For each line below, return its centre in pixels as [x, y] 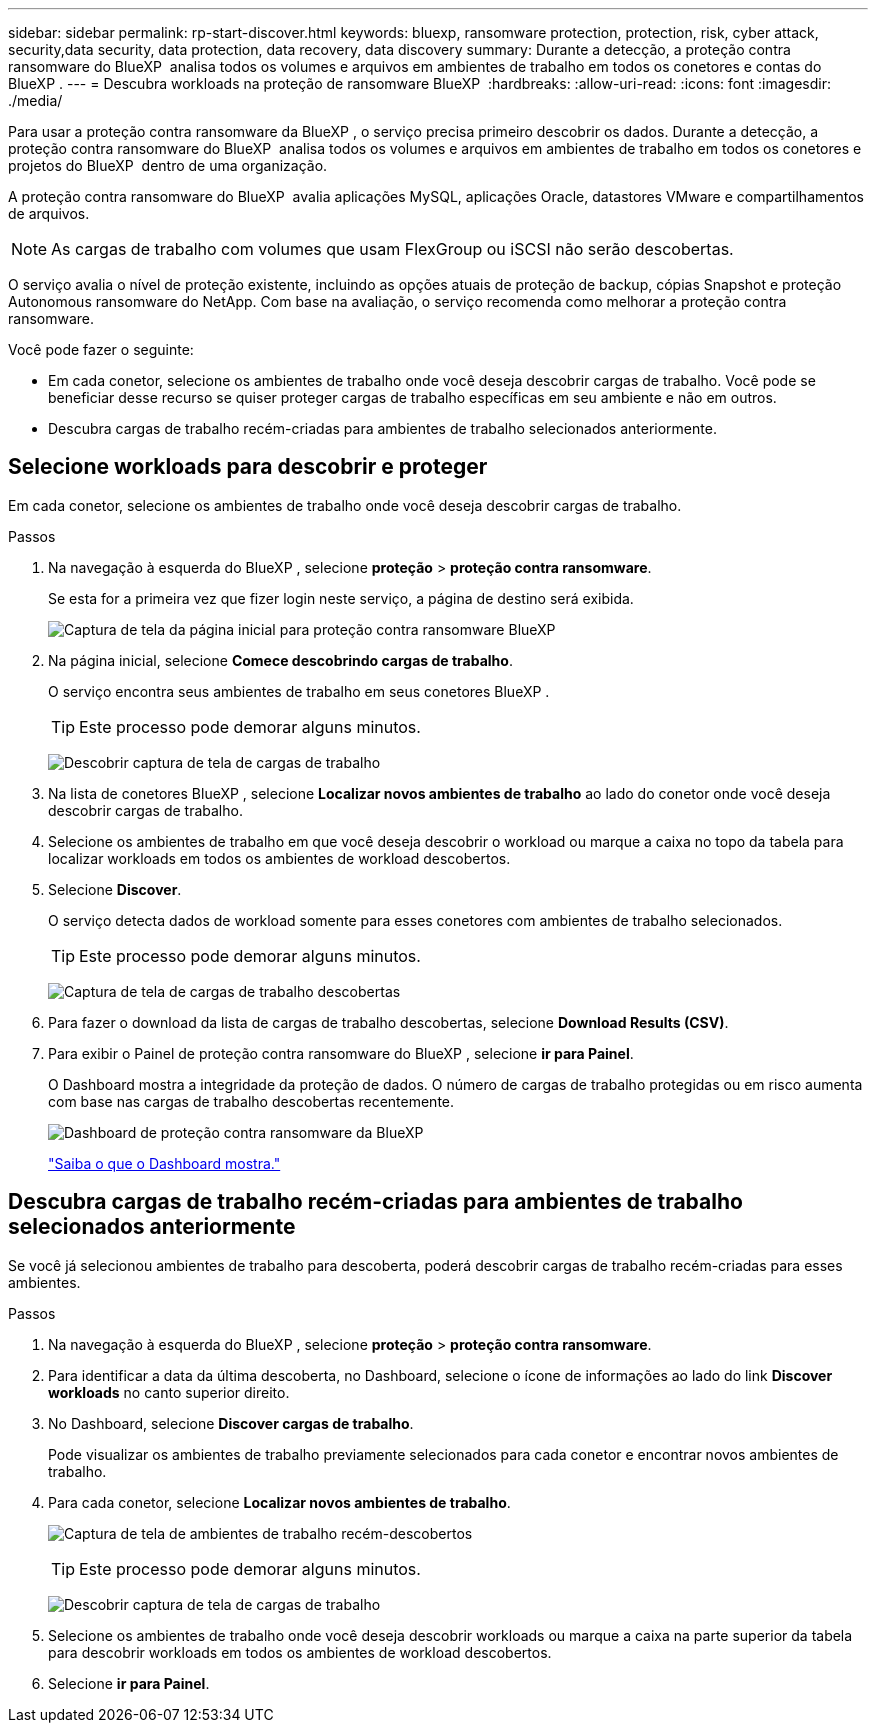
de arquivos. [49, 213]
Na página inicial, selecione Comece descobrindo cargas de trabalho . [280, 660]
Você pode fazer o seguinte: [101, 349]
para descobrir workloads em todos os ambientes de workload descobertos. [300, 1652]
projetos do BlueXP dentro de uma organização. [168, 165]
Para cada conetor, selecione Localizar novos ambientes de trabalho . [279, 1502]
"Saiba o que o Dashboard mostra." [164, 1163]
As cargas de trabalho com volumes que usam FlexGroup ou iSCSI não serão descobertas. [392, 249]
